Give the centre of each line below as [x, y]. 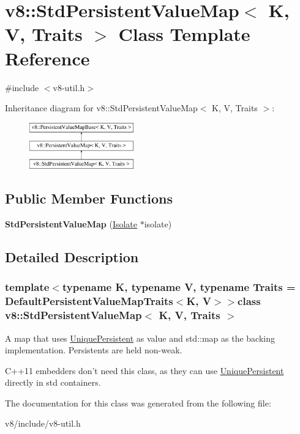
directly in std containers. [53, 382]
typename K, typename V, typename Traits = [179, 287]
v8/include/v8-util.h [43, 423]
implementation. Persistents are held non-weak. [94, 350]
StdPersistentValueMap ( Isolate [71, 224]
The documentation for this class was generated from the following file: [138, 403]
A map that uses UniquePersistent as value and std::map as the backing [140, 338]
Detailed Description [72, 257]
